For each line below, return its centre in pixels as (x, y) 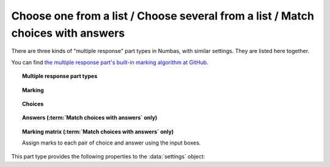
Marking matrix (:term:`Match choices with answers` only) (98, 132)
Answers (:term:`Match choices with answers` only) (90, 118)
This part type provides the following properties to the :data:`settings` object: (108, 157)
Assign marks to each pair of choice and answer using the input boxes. (112, 143)
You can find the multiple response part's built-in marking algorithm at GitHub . (110, 62)
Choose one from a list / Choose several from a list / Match (163, 16)
